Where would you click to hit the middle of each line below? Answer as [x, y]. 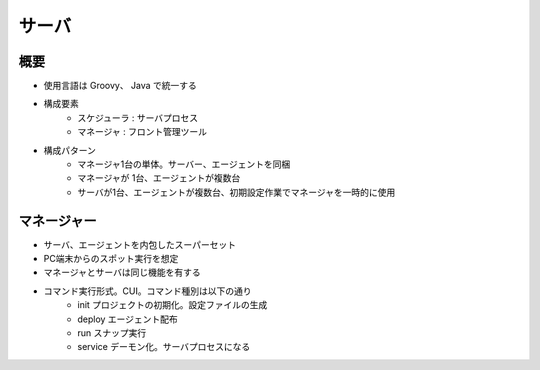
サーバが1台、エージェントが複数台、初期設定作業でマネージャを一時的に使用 [236, 192]
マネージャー [57, 220]
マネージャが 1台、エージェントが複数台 [159, 178]
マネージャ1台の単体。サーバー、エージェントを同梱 [184, 164]
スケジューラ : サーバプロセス [138, 117]
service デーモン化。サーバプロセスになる [164, 347]
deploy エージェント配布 [128, 319]
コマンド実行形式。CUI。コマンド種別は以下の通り [147, 291]
